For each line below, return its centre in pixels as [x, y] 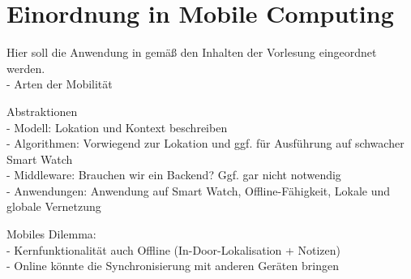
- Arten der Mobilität [60, 84]
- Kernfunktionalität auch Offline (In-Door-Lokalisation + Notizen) [174, 249]
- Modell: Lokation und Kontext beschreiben [117, 127]
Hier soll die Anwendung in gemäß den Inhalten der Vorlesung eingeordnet [192, 52]
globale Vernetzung [54, 206]
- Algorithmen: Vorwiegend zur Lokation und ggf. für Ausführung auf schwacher [205, 143]
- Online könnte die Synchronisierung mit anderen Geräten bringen [173, 266]
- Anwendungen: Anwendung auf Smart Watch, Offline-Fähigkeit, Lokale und [199, 190]
